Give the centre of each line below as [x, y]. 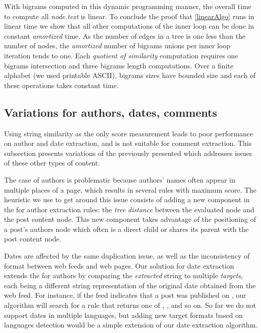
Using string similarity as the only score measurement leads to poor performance [129, 133]
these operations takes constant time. [61, 85]
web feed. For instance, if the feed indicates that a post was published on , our [125, 295]
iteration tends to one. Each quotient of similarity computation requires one [121, 55]
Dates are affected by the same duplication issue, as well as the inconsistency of [127, 256]
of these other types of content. [52, 163]
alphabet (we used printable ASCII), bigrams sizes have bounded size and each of [130, 75]
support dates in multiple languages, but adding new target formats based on [123, 315]
